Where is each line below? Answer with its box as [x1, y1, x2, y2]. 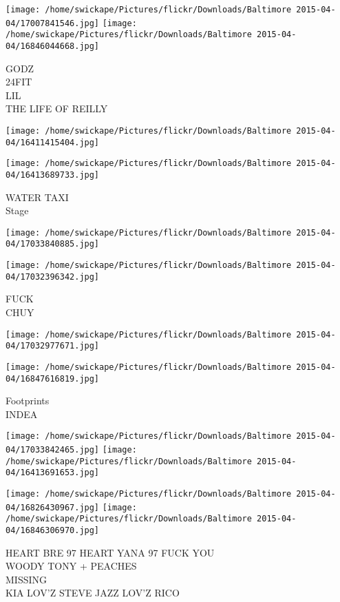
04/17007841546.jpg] [6, 18, 100, 28]
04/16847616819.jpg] [6, 373, 100, 384]
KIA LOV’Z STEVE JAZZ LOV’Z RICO [6, 585, 180, 600]
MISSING [6, 572, 47, 586]
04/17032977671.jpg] [6, 341, 100, 351]
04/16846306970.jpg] [6, 526, 100, 536]
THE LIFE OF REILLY [6, 101, 108, 116]
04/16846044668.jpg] [6, 41, 100, 51]
